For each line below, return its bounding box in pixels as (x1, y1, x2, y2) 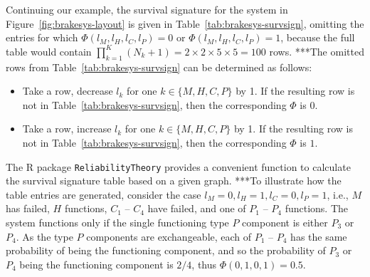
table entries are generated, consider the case (6, 187, 201, 202)
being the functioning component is (19, 256, 174, 271)
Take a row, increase (22, 121, 112, 136)
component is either (242, 214, 328, 229)
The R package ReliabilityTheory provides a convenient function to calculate (6, 159, 351, 174)
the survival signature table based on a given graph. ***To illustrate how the (6, 173, 342, 188)
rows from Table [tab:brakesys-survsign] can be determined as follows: (6, 59, 312, 74)
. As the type (16, 229, 73, 244)
